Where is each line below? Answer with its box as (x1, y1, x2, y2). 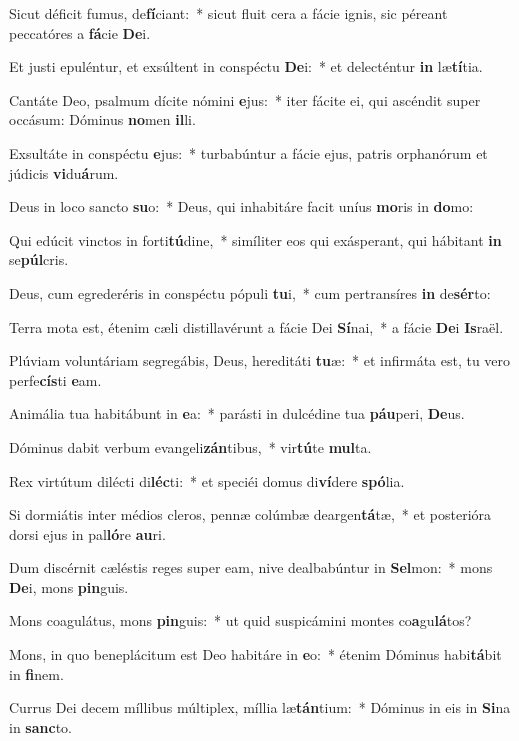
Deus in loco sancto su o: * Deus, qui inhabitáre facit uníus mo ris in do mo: (9, 196, 474, 217)
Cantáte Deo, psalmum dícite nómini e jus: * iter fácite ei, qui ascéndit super (9, 89, 481, 110)
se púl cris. (9, 249, 69, 270)
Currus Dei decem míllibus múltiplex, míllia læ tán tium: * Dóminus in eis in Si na (9, 697, 511, 718)
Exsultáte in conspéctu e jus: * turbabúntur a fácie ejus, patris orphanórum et (9, 142, 488, 163)
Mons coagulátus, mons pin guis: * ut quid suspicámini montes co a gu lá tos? (9, 610, 472, 631)
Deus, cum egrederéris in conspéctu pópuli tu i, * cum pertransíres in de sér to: (9, 282, 491, 303)
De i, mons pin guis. (9, 576, 129, 597)
